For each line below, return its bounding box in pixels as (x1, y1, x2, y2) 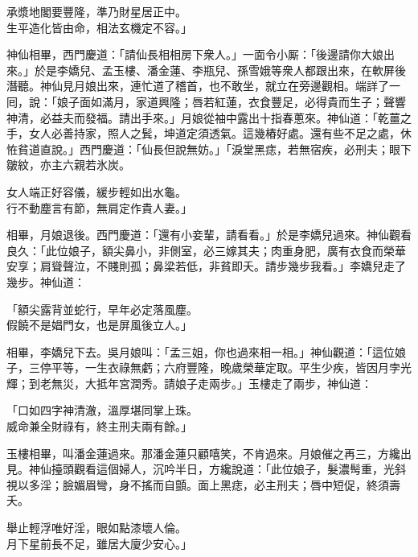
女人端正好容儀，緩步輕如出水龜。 (6, 183, 186, 200)
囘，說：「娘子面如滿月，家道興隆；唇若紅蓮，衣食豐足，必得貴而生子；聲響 (6, 93, 406, 109)
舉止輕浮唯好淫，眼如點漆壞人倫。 (6, 519, 186, 536)
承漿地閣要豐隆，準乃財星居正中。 (6, 3, 186, 19)
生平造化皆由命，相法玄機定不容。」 (6, 19, 192, 35)
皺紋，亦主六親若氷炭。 (6, 156, 130, 173)
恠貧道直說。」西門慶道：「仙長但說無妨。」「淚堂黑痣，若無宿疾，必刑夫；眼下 (6, 140, 412, 157)
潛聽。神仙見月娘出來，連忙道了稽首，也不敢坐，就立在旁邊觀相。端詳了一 (6, 77, 400, 94)
